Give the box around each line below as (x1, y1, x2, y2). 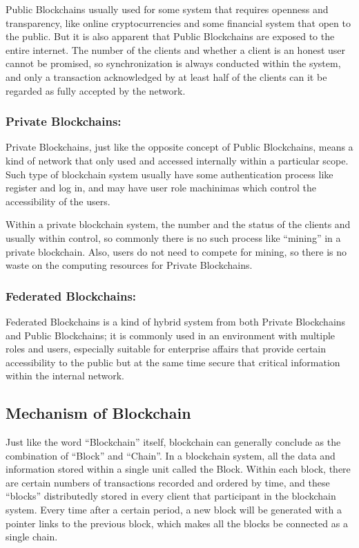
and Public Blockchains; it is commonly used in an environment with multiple (6, 328, 336, 342)
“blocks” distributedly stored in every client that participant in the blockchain (6, 489, 336, 503)
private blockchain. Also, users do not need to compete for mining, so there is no (6, 244, 347, 258)
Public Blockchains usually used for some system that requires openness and (6, 2, 329, 16)
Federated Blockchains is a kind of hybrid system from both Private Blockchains (6, 314, 346, 328)
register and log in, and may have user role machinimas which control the (6, 180, 316, 195)
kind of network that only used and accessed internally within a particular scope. (6, 153, 349, 167)
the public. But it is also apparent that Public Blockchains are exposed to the (6, 29, 335, 44)
